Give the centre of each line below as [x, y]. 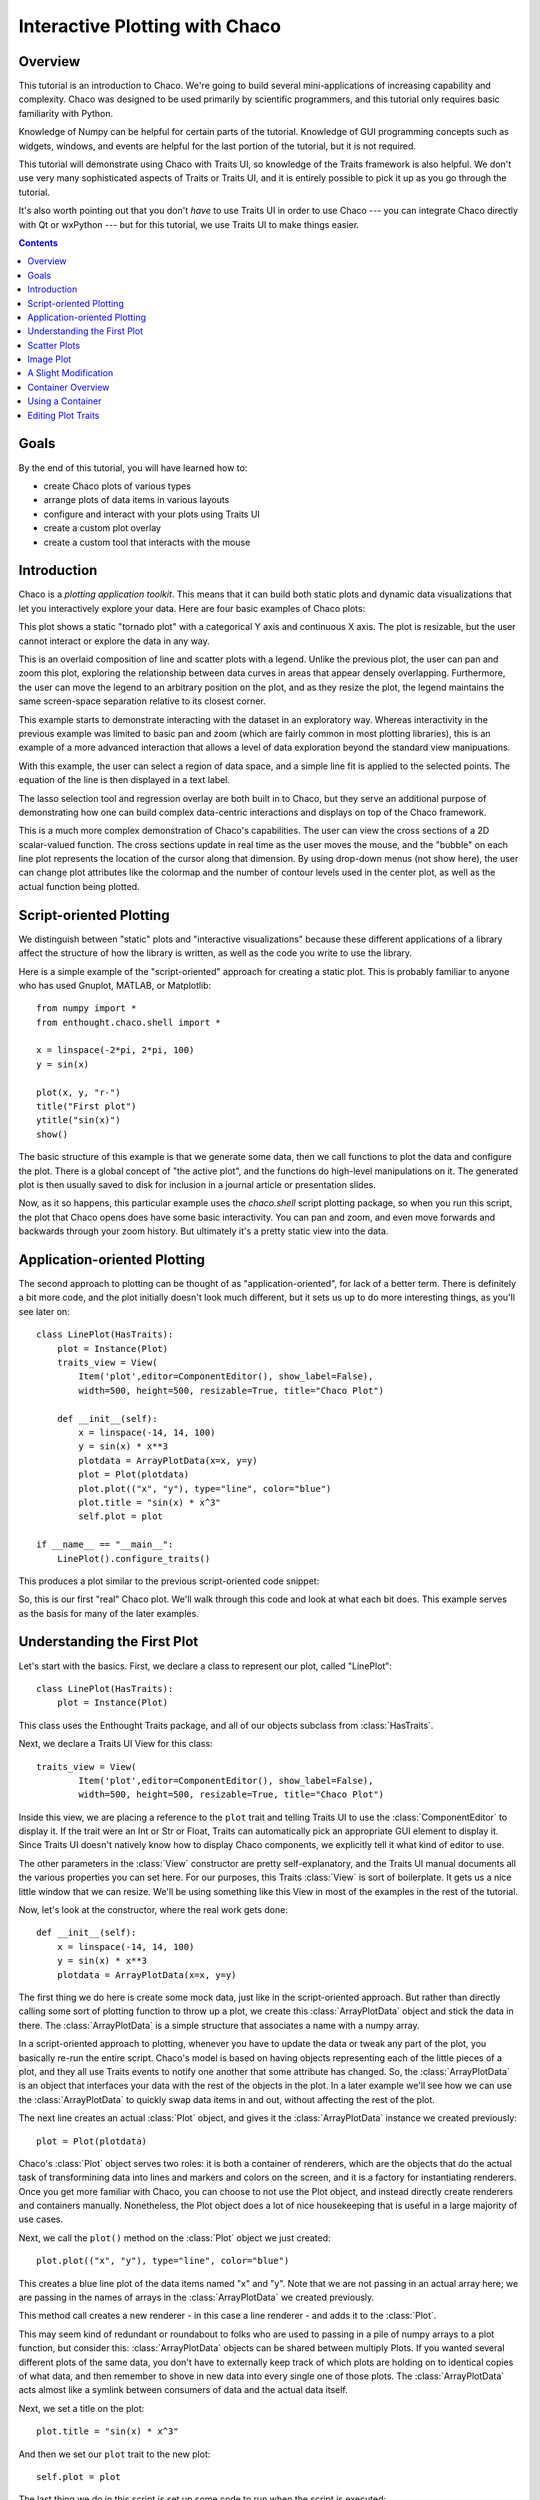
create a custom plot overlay [102, 528]
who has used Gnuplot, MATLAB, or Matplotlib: [115, 985]
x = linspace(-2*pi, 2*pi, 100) [115, 1050]
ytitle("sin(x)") [78, 1120]
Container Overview [68, 387]
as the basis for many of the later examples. [108, 1613]
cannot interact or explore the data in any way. [114, 641]
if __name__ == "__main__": [105, 1544]
